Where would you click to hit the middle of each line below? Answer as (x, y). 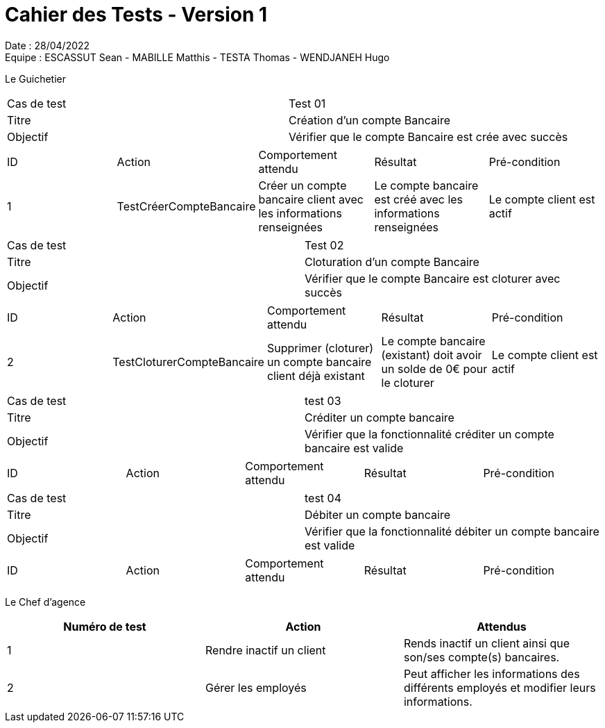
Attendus (502, 626)
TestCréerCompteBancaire (186, 206)
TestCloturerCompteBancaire (188, 362)
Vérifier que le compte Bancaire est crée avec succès (428, 136)
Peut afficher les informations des (492, 673)
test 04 (323, 498)
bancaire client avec (311, 199)
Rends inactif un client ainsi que (487, 643)
